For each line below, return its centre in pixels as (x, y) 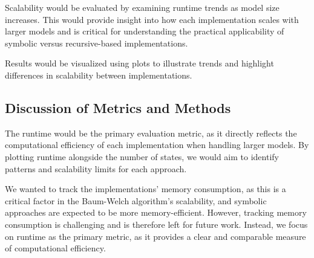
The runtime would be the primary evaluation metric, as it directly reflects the (151, 133)
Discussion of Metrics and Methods (118, 107)
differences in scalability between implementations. (99, 75)
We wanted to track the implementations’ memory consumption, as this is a (146, 189)
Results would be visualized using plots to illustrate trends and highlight (139, 63)
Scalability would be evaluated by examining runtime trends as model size (142, 7)
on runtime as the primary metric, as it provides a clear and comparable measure (155, 236)
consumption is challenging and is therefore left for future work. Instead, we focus (156, 224)
